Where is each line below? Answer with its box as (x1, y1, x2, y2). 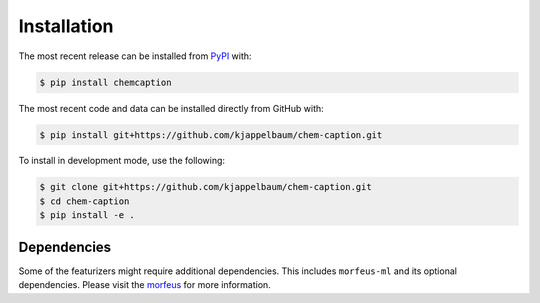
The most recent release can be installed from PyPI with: (18, 50, 252, 62)
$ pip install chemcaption (39, 76, 172, 88)
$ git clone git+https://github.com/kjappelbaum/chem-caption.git (39, 181, 372, 193)
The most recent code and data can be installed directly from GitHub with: (18, 102, 324, 114)
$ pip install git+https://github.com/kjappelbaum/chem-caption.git (39, 129, 383, 140)
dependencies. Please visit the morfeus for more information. (18, 279, 272, 291)
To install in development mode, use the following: (18, 155, 225, 167)
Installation (18, 15, 114, 37)
